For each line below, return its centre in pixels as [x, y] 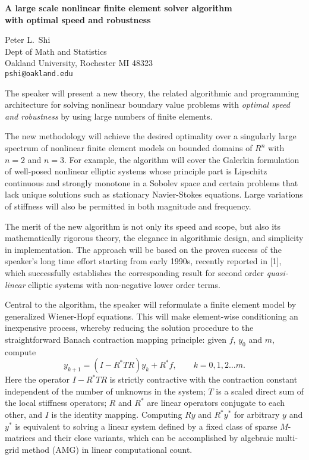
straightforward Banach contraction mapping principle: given [116, 339]
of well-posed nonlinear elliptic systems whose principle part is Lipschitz [136, 171]
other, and [24, 414]
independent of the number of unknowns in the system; [105, 391]
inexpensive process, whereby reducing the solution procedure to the [129, 328]
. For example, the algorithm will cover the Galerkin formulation [182, 159]
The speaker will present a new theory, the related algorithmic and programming [152, 93]
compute [21, 351]
